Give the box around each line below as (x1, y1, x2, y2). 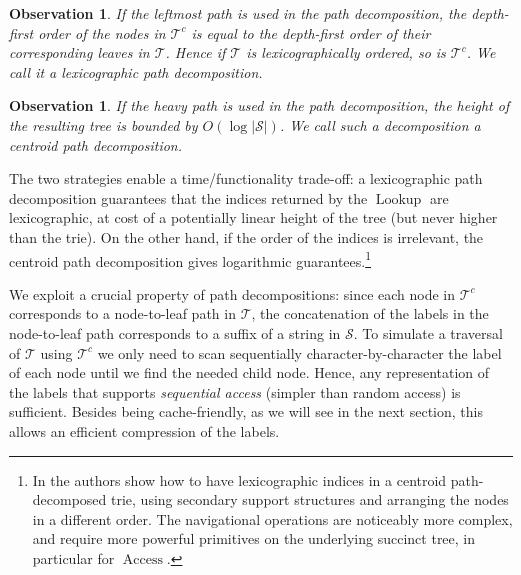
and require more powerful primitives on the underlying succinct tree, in (32, 528, 476, 549)
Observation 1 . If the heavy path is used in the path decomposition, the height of (9, 95, 510, 116)
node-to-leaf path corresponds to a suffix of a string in (9, 322, 341, 343)
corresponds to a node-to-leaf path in (9, 303, 236, 324)
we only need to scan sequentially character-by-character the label (97, 342, 502, 363)
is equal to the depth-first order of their (191, 22, 431, 43)
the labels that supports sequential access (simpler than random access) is (9, 381, 461, 402)
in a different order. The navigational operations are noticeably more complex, (32, 508, 513, 529)
